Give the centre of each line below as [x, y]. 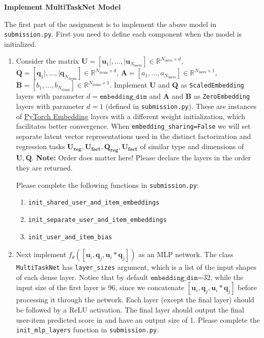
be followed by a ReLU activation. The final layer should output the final [130, 310]
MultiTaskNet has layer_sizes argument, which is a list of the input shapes [136, 267]
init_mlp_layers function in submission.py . [87, 330]
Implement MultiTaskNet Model [63, 7]
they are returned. [44, 167]
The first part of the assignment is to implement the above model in [110, 24]
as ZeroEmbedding [222, 96]
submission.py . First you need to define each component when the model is [123, 34]
